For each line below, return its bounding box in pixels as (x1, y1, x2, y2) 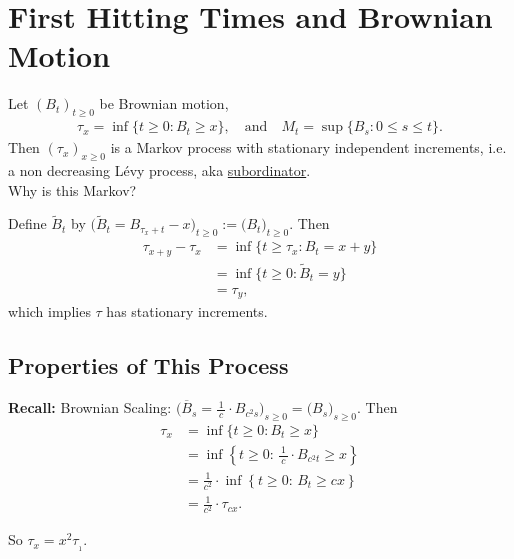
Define (8, 213, 47, 234)
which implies (8, 301, 91, 322)
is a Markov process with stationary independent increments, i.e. (110, 137, 507, 158)
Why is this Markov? (8, 179, 137, 200)
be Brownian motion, (99, 93, 229, 114)
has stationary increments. (106, 301, 268, 322)
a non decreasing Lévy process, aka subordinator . (8, 159, 311, 180)
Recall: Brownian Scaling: (8, 397, 172, 418)
